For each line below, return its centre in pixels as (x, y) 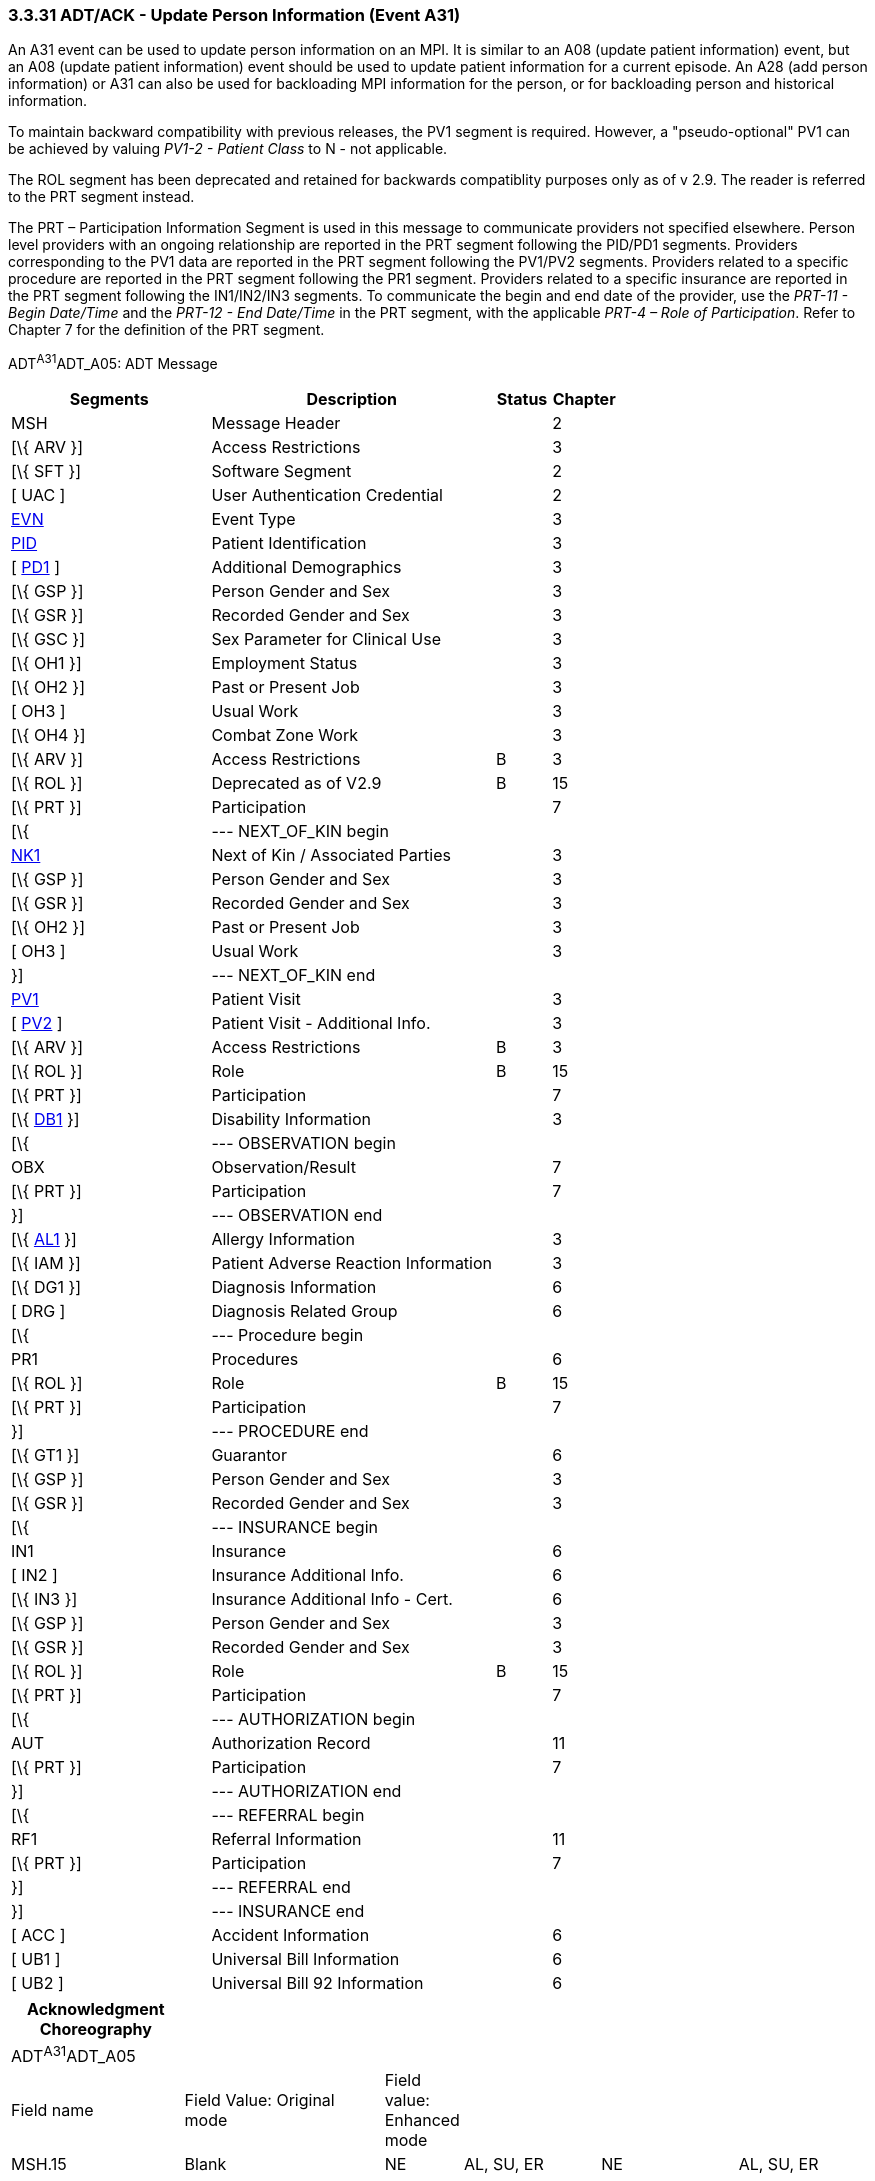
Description (351, 399)
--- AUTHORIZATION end (306, 1791)
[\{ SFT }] (46, 471)
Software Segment (281, 471)
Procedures (255, 1359)
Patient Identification (289, 543)
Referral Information (286, 1839)
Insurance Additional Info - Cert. (332, 1599)
